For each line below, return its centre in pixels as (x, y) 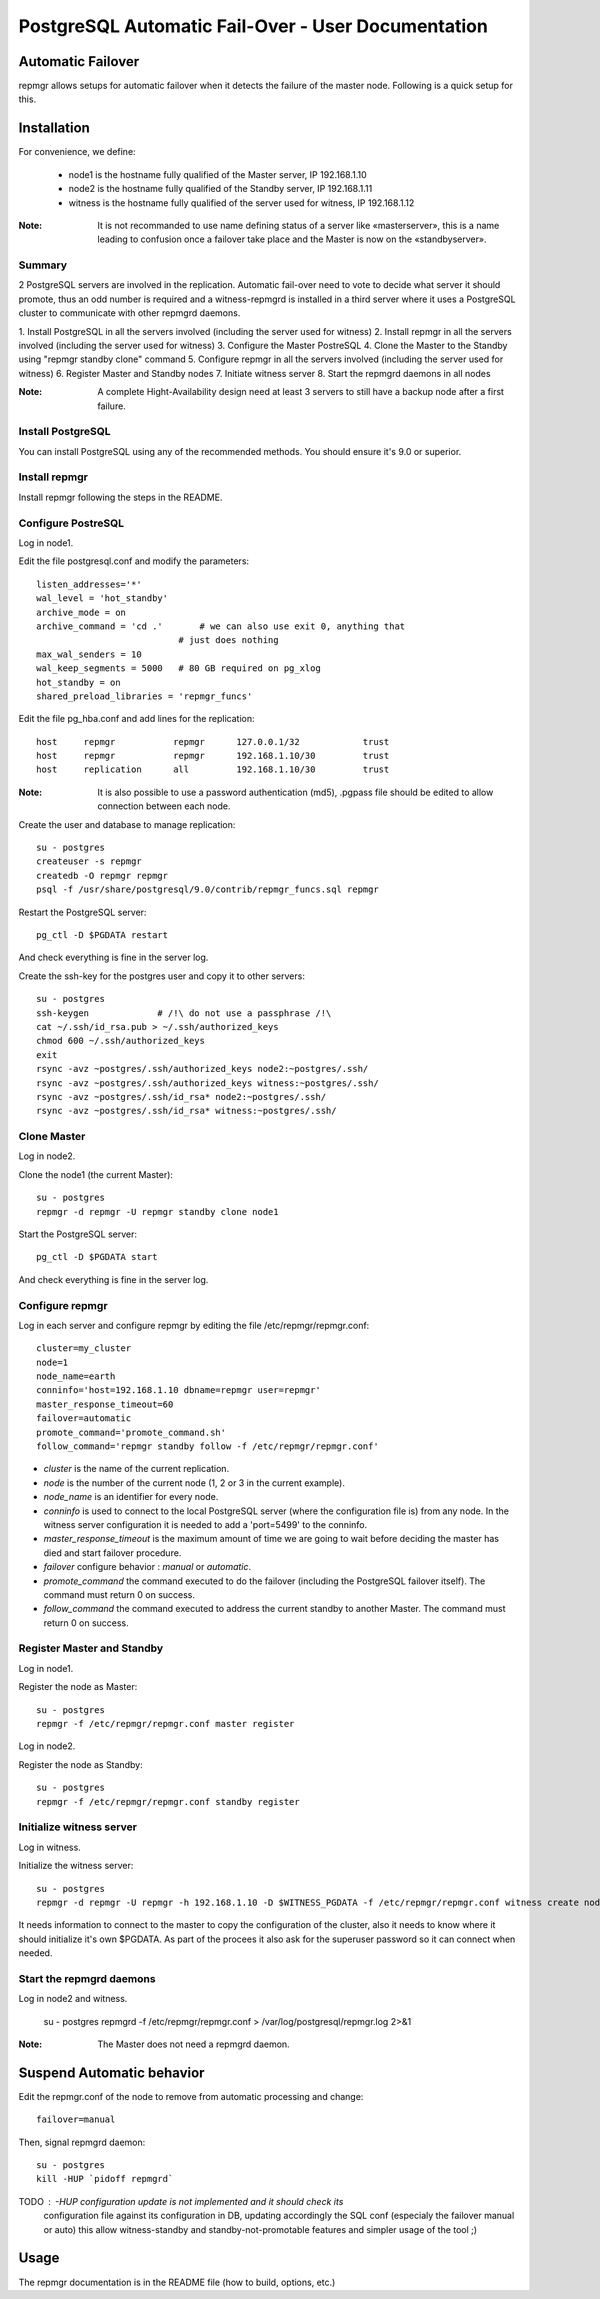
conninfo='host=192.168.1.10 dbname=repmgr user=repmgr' (179, 1390)
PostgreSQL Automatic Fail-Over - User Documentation (253, 26)
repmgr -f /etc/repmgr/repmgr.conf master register (165, 1724)
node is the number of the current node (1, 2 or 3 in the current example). (194, 1482)
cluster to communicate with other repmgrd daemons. (129, 313)
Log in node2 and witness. (73, 1999)
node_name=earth (76, 1376)
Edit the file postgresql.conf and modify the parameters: (134, 561)
